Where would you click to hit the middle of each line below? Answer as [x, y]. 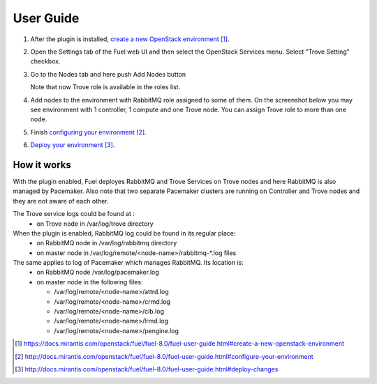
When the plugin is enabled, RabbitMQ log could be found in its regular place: [124, 233]
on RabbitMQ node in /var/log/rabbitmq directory [107, 243]
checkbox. [45, 61]
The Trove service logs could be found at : [74, 214]
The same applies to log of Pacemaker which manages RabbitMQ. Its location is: [128, 263]
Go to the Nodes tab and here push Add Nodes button [108, 74]
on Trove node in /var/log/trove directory [95, 224]
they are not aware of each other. [61, 201]
